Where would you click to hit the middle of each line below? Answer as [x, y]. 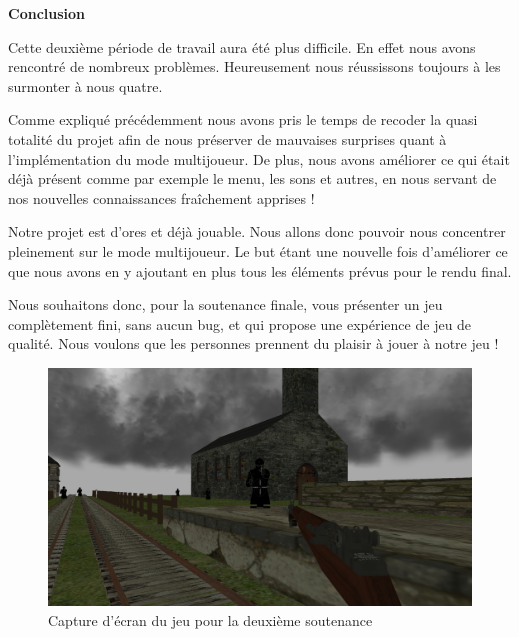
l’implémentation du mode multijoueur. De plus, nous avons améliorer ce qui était [259, 158]
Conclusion [47, 13]
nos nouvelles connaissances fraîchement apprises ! [161, 197]
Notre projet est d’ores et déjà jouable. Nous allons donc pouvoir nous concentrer [257, 231]
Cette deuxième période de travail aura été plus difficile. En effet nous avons [242, 46]
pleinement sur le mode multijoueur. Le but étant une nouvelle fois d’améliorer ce [258, 250]
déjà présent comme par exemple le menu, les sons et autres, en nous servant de [252, 178]
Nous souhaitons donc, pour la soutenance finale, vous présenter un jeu [225, 304]
